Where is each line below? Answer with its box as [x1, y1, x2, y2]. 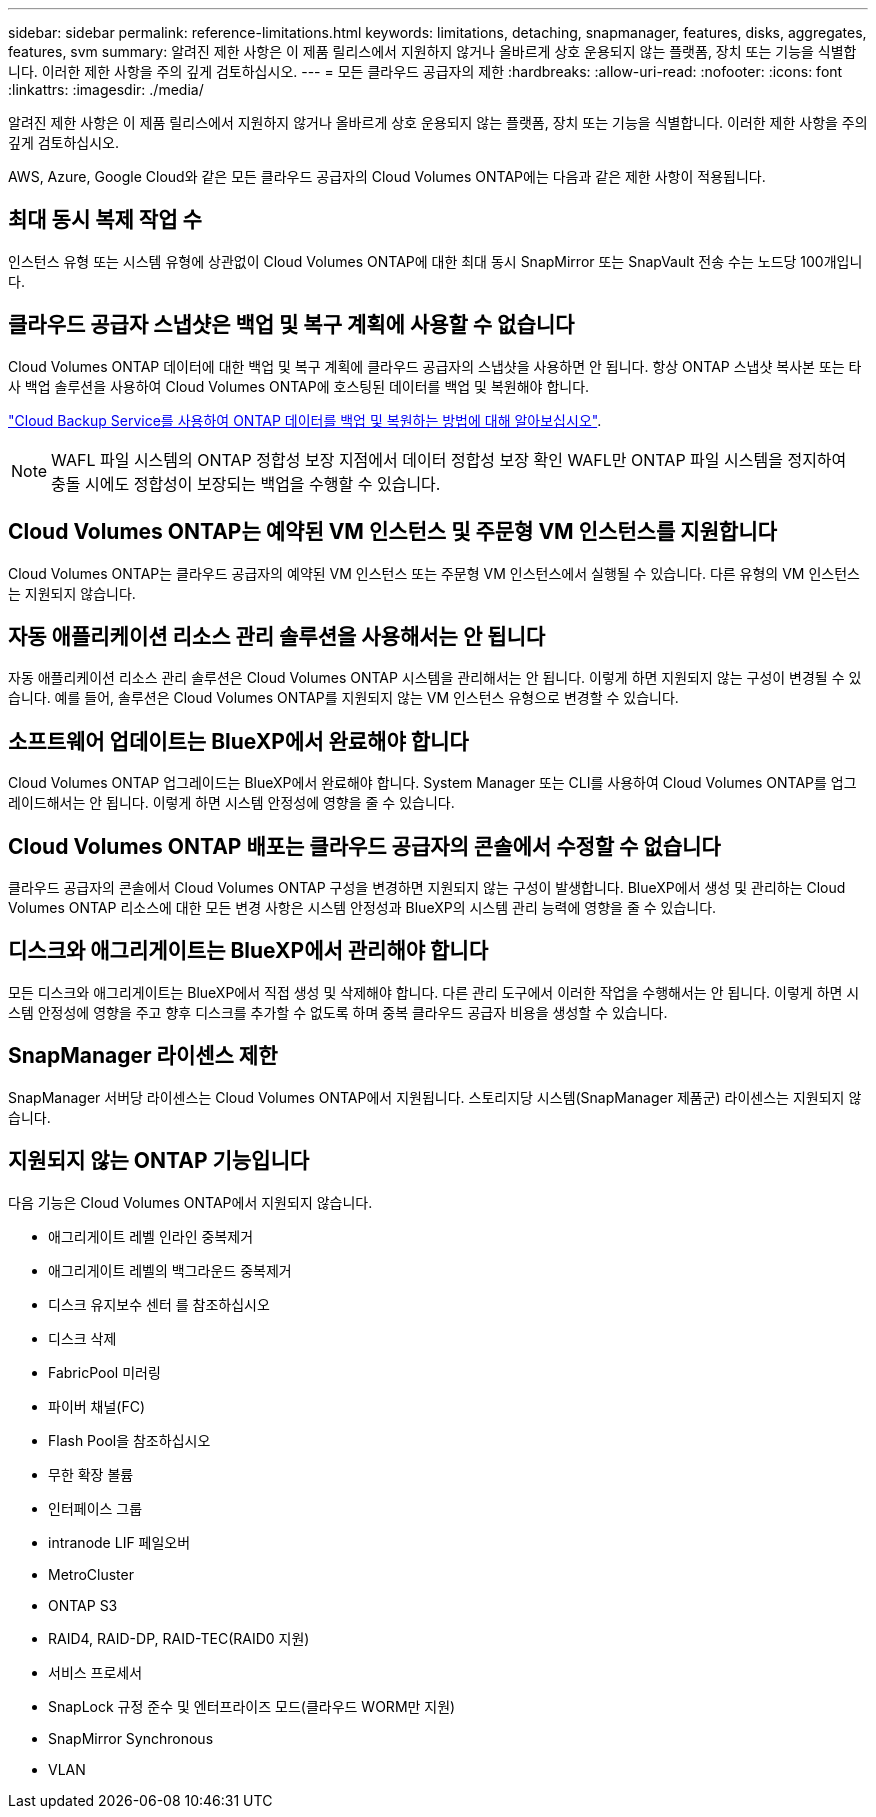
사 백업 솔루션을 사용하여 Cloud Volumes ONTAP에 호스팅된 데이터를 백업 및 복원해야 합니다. [8, 377, 590, 395]
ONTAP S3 [48, 1596, 118, 1614]
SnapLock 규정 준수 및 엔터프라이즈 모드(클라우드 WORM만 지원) [48, 1697, 456, 1715]
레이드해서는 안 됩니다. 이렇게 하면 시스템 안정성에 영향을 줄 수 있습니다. [8, 794, 455, 812]
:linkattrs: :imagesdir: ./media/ [8, 81, 204, 98]
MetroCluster [48, 1565, 134, 1583]
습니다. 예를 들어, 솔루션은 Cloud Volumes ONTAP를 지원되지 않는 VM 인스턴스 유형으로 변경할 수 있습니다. [8, 689, 679, 707]
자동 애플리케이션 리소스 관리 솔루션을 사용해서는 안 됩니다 [8, 623, 546, 649]
